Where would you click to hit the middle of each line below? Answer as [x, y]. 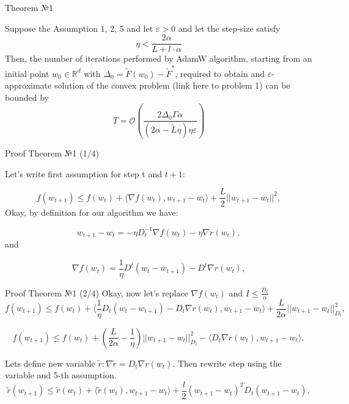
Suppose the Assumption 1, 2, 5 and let [79, 28]
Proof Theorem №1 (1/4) [52, 153]
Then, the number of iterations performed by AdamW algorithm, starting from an [159, 58]
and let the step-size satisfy [229, 28]
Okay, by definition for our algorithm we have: [92, 212]
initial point [27, 73]
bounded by [27, 97]
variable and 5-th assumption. [61, 375]
